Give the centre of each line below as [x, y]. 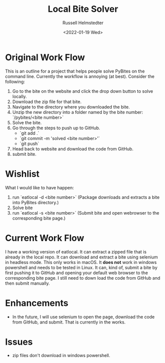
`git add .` [29, 133]
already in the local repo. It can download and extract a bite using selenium [82, 257]
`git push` [29, 144]
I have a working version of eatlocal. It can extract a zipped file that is [76, 252]
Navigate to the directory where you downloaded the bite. [71, 107]
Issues [19, 342]
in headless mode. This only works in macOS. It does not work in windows [81, 262]
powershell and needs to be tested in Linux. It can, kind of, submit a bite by [81, 267]
